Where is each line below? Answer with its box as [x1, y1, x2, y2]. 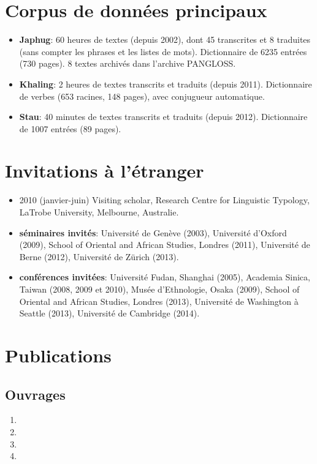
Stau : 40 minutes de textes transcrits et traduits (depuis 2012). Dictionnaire [19, 110, 308, 123]
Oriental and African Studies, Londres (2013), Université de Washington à [19, 294, 299, 307]
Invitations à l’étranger [5, 158, 204, 183]
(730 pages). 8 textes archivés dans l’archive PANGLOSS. [19, 57, 236, 70]
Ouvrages [5, 384, 66, 403]
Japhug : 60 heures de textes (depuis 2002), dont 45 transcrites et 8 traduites [19, 33, 311, 46]
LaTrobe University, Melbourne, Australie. [19, 206, 179, 218]
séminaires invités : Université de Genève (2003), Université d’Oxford [19, 226, 287, 239]
